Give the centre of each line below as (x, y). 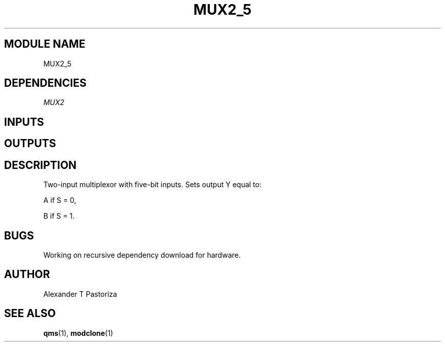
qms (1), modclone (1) (78, 333)
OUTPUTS (30, 144)
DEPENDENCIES (45, 83)
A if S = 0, (60, 200)
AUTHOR (27, 274)
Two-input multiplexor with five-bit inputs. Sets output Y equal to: (152, 185)
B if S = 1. (59, 216)
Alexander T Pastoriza (80, 294)
